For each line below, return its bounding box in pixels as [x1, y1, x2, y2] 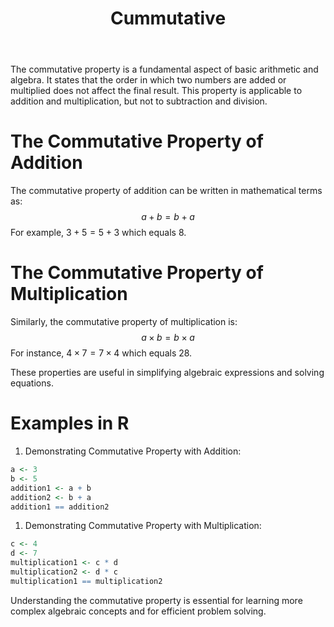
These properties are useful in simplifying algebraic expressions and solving [10, 367, 325, 379]
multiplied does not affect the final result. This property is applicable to [10, 85, 303, 97]
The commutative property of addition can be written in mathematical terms [10, 185, 323, 197]
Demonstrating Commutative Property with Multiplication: [24, 520, 262, 532]
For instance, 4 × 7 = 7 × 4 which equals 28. [10, 347, 193, 359]
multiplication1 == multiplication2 [10, 576, 163, 586]
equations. [10, 377, 54, 389]
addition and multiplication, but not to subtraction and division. [10, 95, 268, 107]
